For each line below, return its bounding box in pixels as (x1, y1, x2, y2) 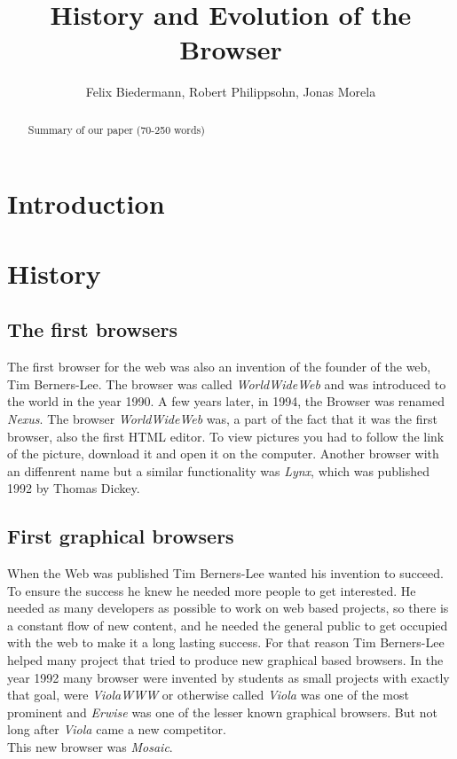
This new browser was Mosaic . (7, 738, 173, 756)
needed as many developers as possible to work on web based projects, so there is (7, 599, 449, 617)
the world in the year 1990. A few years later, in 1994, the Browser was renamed (7, 392, 445, 411)
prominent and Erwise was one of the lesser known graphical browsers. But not (7, 702, 437, 721)
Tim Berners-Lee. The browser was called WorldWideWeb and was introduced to (7, 374, 446, 393)
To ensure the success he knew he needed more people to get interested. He (7, 581, 416, 599)
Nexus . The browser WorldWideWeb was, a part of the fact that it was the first (7, 409, 437, 427)
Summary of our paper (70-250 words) (28, 121, 205, 137)
